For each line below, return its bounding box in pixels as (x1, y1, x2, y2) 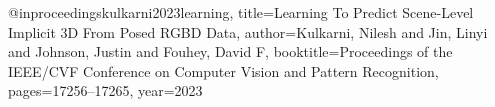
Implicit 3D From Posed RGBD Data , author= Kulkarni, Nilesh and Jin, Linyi (8, 21, 488, 42)
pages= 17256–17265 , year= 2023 (8, 80, 203, 101)
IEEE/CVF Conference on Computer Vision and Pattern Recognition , (8, 60, 439, 81)
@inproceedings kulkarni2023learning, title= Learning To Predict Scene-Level (8, 2, 474, 22)
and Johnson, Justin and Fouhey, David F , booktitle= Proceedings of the (8, 41, 453, 62)
